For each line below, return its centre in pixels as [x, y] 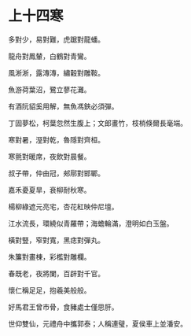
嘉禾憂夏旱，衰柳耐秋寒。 [50, 190]
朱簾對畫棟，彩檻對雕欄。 [50, 257]
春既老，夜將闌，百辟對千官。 [56, 273]
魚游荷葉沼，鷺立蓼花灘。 [50, 89]
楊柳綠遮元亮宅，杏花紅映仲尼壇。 [63, 206]
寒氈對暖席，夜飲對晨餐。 [50, 156]
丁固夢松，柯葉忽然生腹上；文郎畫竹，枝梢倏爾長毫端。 [97, 123]
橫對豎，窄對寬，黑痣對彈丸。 [56, 240]
